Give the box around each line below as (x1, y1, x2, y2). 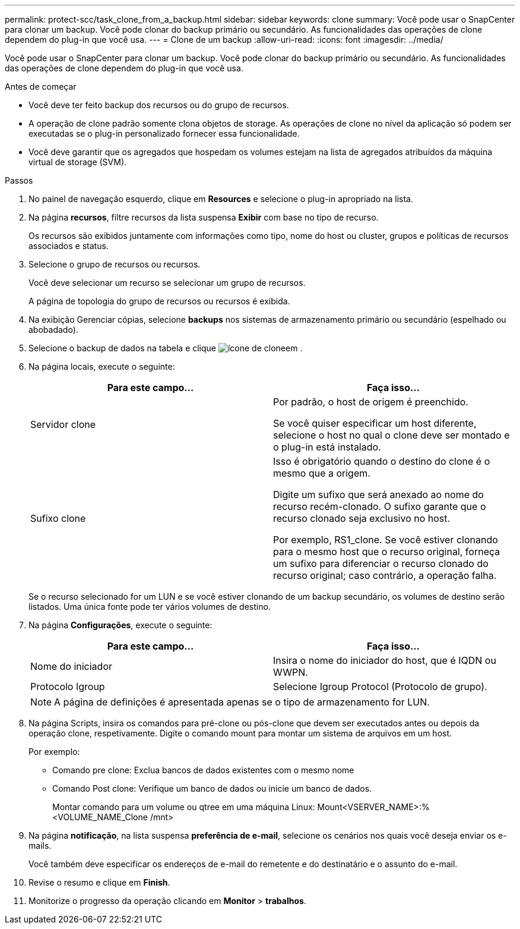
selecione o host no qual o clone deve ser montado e (273, 429, 510, 441)
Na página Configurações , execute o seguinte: (28, 620, 213, 630)
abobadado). (28, 325, 78, 335)
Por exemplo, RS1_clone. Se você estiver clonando (273, 534, 498, 546)
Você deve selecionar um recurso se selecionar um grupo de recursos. (28, 278, 306, 288)
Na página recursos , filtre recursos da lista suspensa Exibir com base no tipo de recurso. (28, 212, 379, 222)
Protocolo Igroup (30, 681, 105, 692)
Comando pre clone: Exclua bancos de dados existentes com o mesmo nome (52, 765, 354, 775)
